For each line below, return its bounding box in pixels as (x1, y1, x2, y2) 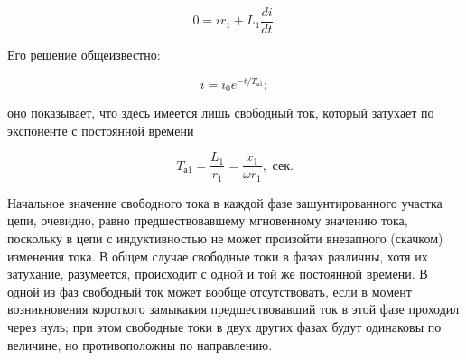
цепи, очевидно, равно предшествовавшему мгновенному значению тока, (7, 211, 408, 230)
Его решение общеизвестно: (7, 45, 161, 64)
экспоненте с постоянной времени (7, 120, 194, 139)
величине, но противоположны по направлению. (7, 335, 273, 354)
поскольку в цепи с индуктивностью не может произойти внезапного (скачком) (7, 229, 443, 248)
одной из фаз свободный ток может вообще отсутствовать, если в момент (7, 281, 412, 300)
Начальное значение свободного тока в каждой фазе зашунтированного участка (7, 193, 443, 212)
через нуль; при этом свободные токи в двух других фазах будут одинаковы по (7, 317, 442, 336)
